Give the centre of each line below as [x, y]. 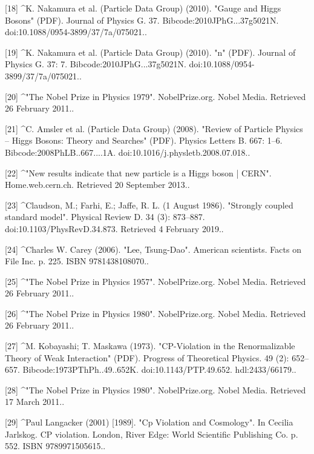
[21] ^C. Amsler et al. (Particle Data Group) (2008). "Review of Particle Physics [154, 128]
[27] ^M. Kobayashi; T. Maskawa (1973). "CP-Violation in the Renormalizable [150, 346]
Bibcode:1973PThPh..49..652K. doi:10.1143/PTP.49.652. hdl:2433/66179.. [159, 369]
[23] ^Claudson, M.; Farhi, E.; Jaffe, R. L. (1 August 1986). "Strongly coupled [149, 205]
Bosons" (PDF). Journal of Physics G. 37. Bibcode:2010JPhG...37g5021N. [142, 20]
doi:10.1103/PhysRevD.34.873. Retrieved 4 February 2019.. [114, 228]
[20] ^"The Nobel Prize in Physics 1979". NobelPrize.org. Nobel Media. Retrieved [155, 96]
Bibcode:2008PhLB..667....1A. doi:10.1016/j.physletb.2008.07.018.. [128, 152]
